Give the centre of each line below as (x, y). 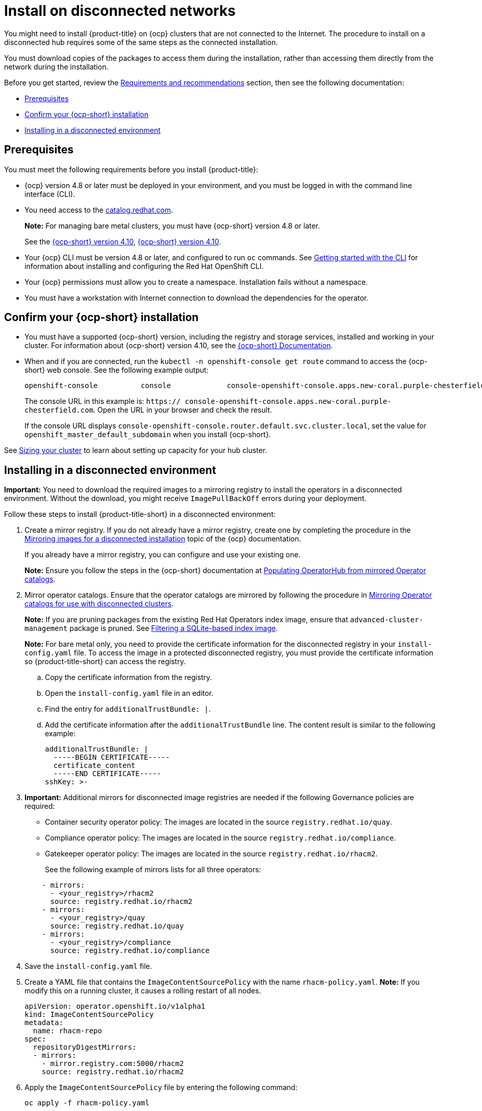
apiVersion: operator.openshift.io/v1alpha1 (115, 1006)
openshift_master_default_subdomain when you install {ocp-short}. (148, 435)
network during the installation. (56, 66)
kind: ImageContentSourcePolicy (89, 1015)
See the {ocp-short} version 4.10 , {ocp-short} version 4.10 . (123, 241)
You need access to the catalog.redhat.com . (99, 210)
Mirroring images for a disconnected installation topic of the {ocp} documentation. (163, 539)
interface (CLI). (50, 194)
